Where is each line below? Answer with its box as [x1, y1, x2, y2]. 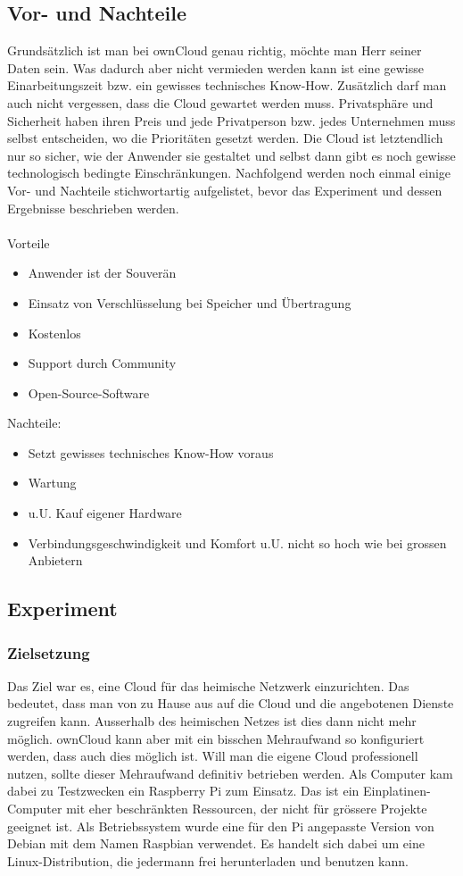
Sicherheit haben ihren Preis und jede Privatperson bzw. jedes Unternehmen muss [7, 111, 456, 129]
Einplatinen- [363, 781, 431, 800]
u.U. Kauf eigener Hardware [28, 504, 182, 522]
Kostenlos [28, 323, 81, 342]
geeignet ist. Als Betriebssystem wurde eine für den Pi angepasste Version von [7, 816, 434, 835]
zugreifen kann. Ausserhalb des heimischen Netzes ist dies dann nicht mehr [7, 712, 417, 730]
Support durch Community [28, 354, 177, 372]
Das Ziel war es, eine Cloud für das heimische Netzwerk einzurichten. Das [7, 676, 409, 695]
